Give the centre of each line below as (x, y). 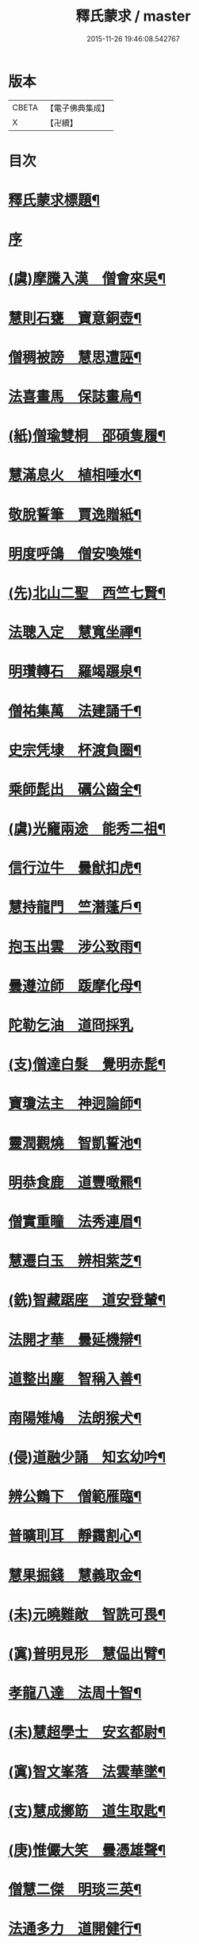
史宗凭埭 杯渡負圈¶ (75, 750)
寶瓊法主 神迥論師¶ (75, 1104)
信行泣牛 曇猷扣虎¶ (75, 868)
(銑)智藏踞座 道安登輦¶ (87, 1301)
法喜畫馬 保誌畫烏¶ (75, 397)
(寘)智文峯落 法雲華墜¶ (87, 1772)
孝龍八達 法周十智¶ (75, 1694)
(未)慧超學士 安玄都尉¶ (87, 1732)
